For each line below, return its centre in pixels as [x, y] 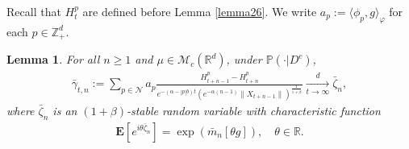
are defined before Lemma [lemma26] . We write [200, 11]
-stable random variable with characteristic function [253, 110]
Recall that [34, 11]
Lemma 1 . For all [53, 59]
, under [244, 59]
